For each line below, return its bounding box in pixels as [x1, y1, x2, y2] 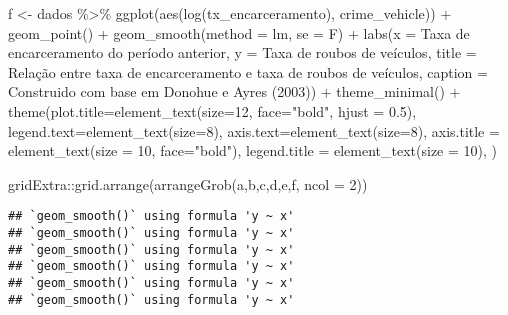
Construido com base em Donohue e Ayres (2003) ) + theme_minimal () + [8, 81, 461, 102]
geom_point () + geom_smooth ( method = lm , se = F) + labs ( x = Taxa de [8, 22, 470, 43]
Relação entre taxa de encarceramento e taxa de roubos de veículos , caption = [8, 61, 488, 82]
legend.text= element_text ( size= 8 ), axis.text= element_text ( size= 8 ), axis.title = [8, 120, 500, 141]
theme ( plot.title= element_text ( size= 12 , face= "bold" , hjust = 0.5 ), [8, 100, 417, 121]
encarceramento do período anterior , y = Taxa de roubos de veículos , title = [8, 42, 477, 63]
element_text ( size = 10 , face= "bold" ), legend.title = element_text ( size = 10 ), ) [8, 140, 498, 161]
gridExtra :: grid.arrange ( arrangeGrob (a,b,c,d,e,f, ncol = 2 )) [8, 173, 368, 194]
